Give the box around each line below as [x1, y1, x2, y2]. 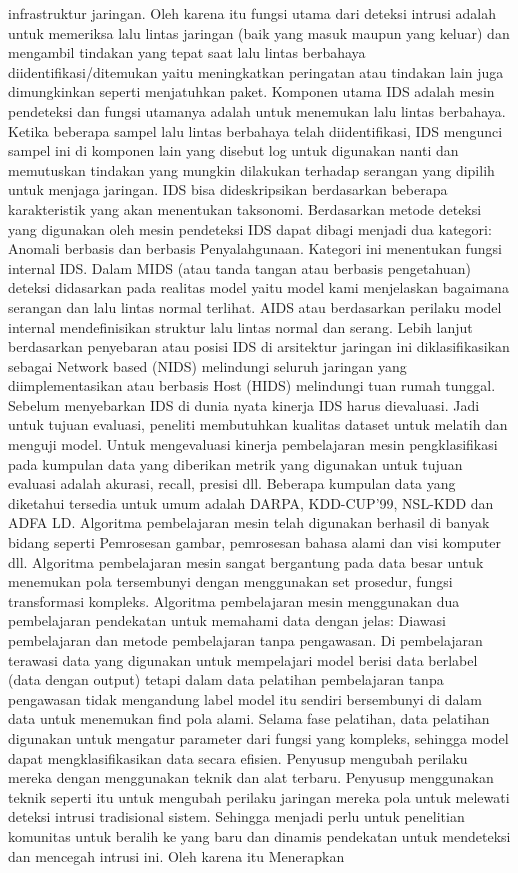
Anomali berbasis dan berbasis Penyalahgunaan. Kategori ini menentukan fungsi [8, 238, 502, 259]
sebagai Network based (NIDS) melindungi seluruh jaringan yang [8, 355, 407, 376]
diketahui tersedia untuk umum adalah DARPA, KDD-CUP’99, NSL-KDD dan [8, 492, 494, 513]
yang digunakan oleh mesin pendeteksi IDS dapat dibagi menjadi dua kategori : [8, 218, 492, 239]
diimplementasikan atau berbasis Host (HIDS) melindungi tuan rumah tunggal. [8, 375, 496, 396]
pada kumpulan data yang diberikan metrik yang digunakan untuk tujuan [8, 453, 463, 474]
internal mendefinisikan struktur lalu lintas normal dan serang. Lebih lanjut [8, 316, 473, 337]
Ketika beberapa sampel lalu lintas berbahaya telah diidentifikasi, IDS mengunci [8, 120, 503, 141]
